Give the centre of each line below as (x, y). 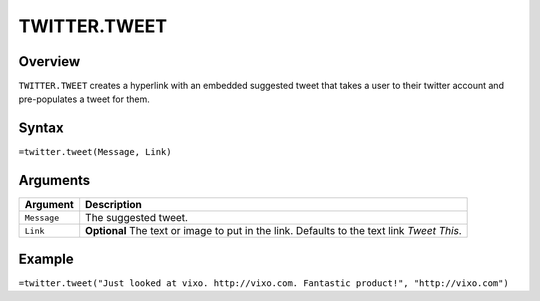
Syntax (41, 128)
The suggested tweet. (137, 218)
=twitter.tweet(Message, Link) (95, 152)
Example (46, 258)
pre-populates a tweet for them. (84, 99)
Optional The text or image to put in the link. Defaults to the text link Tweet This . (273, 231)
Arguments (54, 180)
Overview (49, 61)
